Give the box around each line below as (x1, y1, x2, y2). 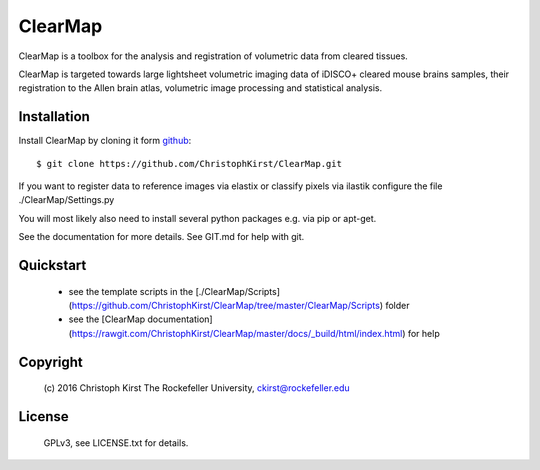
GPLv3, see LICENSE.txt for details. (43, 436, 189, 449)
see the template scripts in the (68, 285, 194, 297)
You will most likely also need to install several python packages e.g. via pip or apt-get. (18, 212, 377, 224)
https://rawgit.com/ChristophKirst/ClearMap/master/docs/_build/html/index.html (71, 327, 403, 339)
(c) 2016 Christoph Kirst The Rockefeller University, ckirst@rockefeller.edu (43, 382, 350, 394)
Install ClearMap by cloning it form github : (18, 135, 192, 147)
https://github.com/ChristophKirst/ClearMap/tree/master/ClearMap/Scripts (71, 299, 380, 311)
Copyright (18, 353, 84, 370)
